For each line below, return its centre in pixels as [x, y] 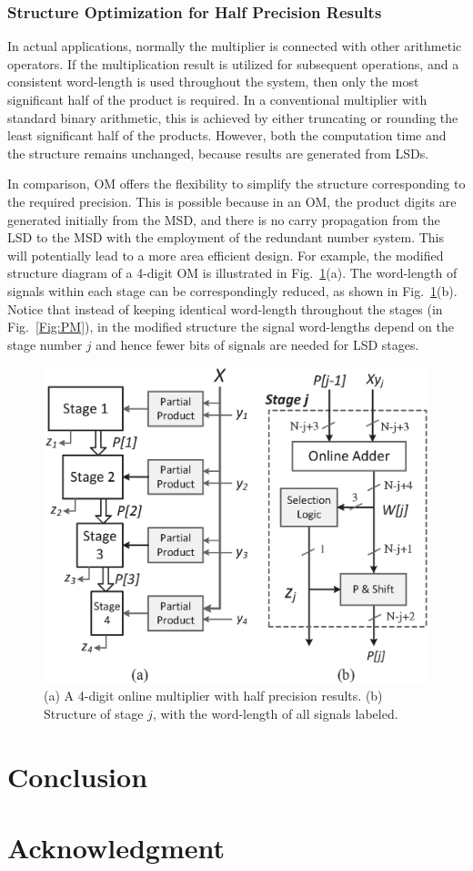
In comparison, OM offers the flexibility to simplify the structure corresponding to [236, 184]
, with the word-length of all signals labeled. [275, 713]
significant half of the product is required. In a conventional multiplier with [217, 99]
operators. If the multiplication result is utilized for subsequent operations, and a [233, 63]
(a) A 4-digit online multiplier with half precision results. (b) [213, 696]
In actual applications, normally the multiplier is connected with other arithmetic [235, 46]
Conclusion [78, 776]
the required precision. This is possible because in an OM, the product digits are [232, 201]
